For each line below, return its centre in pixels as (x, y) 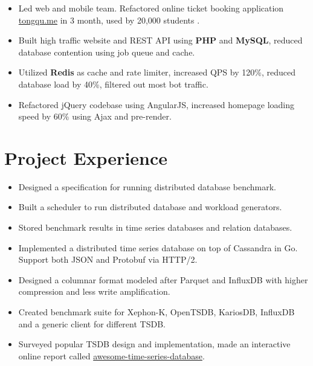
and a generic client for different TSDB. (92, 323)
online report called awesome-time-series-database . (111, 355)
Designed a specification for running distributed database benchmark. (147, 186)
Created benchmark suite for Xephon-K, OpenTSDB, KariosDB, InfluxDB (156, 312)
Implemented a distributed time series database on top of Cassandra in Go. (158, 247)
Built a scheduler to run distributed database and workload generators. (150, 207)
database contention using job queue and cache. (107, 52)
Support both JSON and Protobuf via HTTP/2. (108, 259)
